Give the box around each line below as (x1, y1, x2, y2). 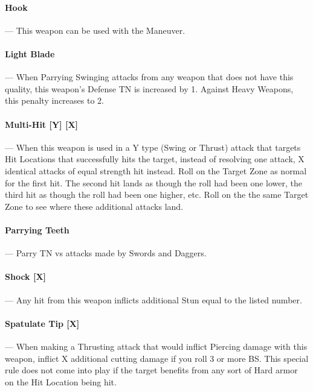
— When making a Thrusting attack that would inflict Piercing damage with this (5, 340, 308, 352)
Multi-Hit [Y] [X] (5, 118, 79, 130)
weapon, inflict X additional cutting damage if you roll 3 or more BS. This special (5, 352, 309, 364)
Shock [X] (5, 270, 47, 283)
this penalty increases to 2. (5, 94, 104, 107)
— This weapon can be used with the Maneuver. (5, 24, 186, 36)
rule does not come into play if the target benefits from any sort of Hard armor (5, 364, 298, 376)
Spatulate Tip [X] (5, 317, 80, 329)
